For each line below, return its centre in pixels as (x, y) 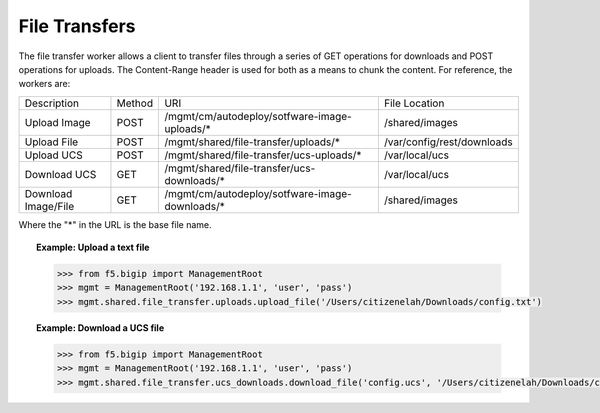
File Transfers (77, 26)
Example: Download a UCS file (100, 327)
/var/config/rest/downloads (448, 142)
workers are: (44, 84)
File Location (414, 103)
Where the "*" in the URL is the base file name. (115, 224)
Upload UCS (54, 155)
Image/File (49, 206)
